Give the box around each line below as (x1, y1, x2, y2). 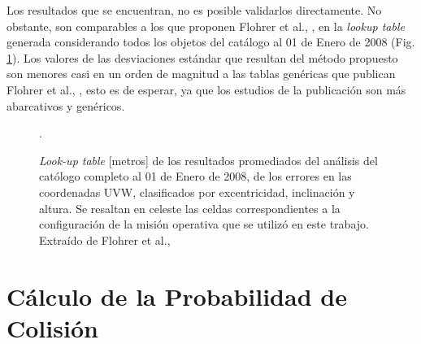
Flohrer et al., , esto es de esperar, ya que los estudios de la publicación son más (7, 81, 406, 98)
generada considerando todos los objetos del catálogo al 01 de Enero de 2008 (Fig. (7, 33, 415, 50)
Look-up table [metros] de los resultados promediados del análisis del (39, 151, 378, 168)
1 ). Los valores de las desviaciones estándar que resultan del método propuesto (7, 49, 398, 66)
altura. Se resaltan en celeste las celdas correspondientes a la (39, 199, 341, 216)
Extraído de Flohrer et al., (39, 231, 171, 248)
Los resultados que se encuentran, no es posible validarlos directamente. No (7, 2, 382, 18)
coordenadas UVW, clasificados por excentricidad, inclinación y (39, 183, 355, 200)
